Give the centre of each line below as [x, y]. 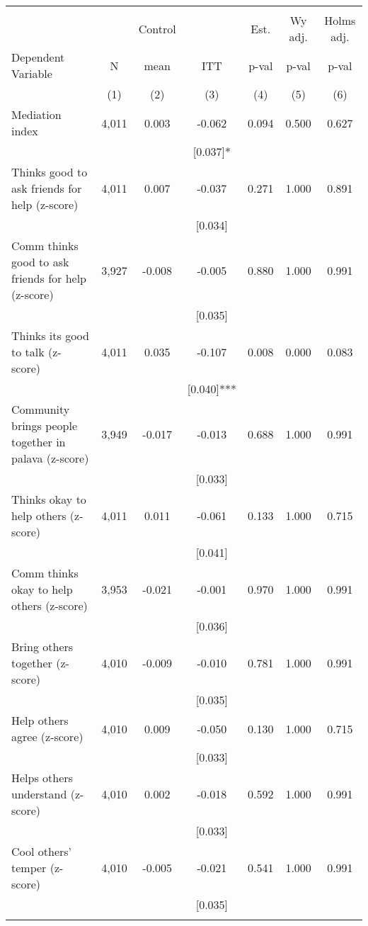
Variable [32, 73]
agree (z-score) [47, 736]
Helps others [42, 778]
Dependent [38, 57]
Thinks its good [50, 335]
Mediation [36, 114]
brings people [45, 425]
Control [157, 28]
